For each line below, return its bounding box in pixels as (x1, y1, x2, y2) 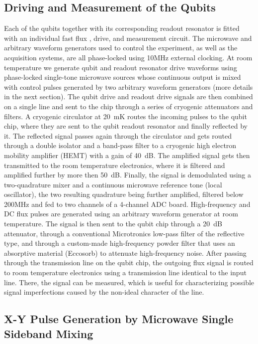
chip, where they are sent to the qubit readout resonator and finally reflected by (4, 121, 248, 131)
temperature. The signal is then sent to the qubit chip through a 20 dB (4, 218, 222, 229)
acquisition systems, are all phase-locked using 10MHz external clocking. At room (4, 52, 253, 62)
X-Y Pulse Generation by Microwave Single (4, 311, 234, 327)
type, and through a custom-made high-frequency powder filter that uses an (4, 238, 235, 248)
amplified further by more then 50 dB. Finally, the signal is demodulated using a (4, 170, 252, 180)
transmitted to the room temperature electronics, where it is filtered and (4, 160, 225, 170)
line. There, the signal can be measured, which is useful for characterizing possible (4, 277, 255, 287)
